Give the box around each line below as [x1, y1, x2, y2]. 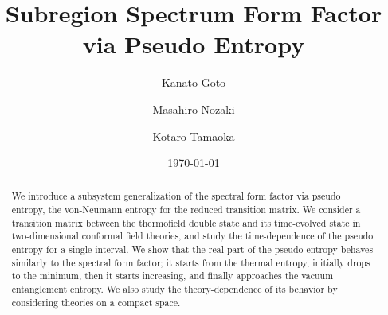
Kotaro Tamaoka [152, 127, 235, 144]
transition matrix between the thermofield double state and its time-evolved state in [11, 216, 361, 229]
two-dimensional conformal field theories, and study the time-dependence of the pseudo [11, 229, 374, 243]
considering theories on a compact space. [11, 295, 181, 309]
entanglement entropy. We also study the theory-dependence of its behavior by [11, 282, 338, 296]
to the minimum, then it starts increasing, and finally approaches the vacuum [11, 269, 334, 282]
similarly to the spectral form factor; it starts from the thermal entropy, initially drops [11, 255, 370, 269]
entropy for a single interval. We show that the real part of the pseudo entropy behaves [11, 243, 374, 256]
